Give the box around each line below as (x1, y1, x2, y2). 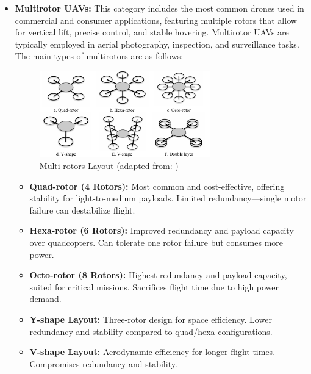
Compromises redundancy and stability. (29, 357, 177, 370)
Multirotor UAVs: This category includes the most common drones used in (15, 2, 304, 14)
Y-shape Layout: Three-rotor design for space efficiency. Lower (29, 312, 272, 325)
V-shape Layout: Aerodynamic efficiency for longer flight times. (29, 345, 276, 358)
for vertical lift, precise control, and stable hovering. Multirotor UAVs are (15, 26, 289, 38)
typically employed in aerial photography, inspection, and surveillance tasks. (15, 37, 299, 50)
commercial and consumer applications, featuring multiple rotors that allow (15, 13, 297, 26)
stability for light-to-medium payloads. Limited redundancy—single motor (29, 192, 307, 204)
